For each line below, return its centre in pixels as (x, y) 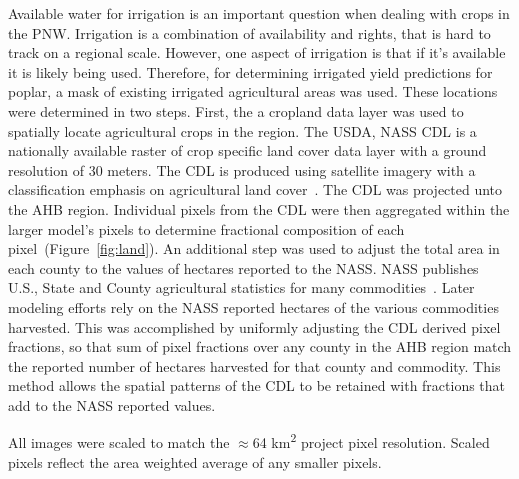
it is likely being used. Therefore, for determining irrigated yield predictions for (250, 71)
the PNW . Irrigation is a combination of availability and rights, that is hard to (249, 32)
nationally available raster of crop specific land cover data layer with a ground (247, 150)
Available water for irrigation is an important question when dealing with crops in (259, 13)
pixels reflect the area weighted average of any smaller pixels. (195, 461)
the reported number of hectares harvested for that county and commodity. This (254, 365)
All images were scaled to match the (119, 442)
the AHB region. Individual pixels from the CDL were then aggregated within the (259, 208)
